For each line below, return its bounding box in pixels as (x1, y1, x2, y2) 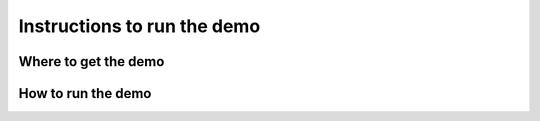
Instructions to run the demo (18, 15, 261, 37)
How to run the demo (18, 85, 152, 102)
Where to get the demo (18, 53, 165, 70)
